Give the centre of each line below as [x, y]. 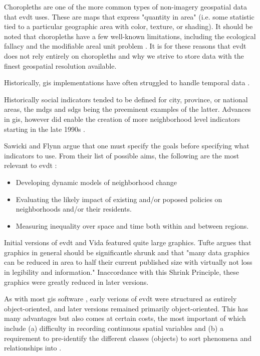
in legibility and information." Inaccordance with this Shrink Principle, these [121, 272]
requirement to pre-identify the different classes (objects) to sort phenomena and [128, 338]
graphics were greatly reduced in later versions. [76, 282]
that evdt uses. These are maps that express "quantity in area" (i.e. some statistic [129, 16]
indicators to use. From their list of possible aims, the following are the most [122, 155]
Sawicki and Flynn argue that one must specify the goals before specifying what [127, 146]
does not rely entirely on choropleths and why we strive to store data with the [124, 55]
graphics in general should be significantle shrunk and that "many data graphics [127, 252]
